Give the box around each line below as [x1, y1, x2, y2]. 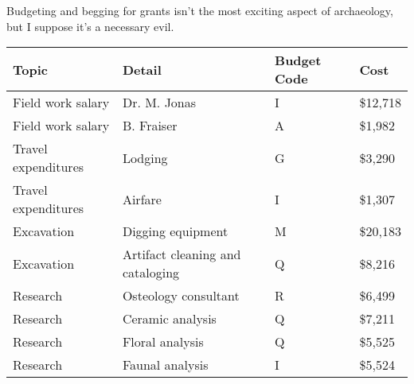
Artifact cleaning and [122, 245, 241, 264]
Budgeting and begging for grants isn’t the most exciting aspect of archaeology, [6, 2, 393, 18]
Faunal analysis [122, 355, 209, 374]
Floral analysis [122, 332, 204, 351]
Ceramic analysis [122, 309, 217, 328]
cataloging [122, 263, 180, 282]
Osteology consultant [122, 286, 240, 305]
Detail [122, 60, 162, 79]
